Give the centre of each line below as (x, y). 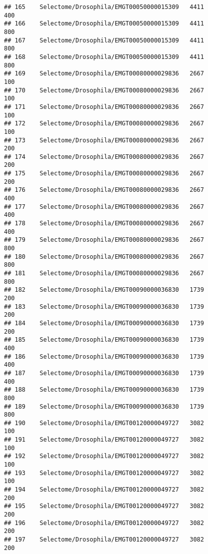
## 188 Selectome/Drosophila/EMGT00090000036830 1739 (104, 390)
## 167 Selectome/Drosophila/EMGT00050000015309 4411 (104, 40)
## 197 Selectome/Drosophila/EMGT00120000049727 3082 (104, 540)
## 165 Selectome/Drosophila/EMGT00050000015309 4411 (104, 7)
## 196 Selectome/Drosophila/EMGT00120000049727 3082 (104, 523)
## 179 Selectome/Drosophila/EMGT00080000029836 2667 (104, 240)
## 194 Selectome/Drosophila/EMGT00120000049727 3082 (104, 490)
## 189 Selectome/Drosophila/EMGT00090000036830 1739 (104, 406)
